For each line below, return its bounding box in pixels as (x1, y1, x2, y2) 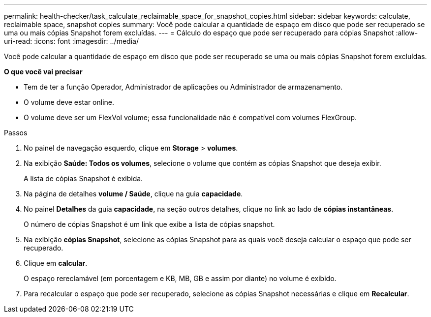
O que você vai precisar (4, 67, 83, 76)
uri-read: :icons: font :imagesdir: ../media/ (4, 37, 139, 45)
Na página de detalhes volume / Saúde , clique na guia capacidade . (24, 190, 243, 198)
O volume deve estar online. (24, 98, 115, 106)
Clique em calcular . (24, 259, 88, 267)
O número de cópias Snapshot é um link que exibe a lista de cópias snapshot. (24, 220, 275, 228)
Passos (4, 128, 28, 137)
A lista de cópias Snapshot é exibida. (24, 174, 143, 183)
